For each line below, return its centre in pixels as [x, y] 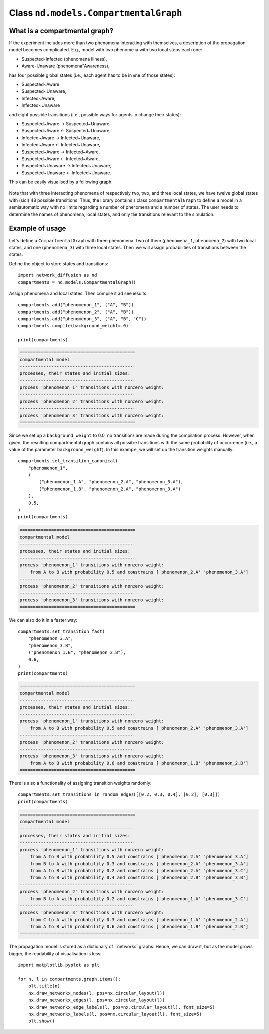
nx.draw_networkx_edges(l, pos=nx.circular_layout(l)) [97, 1000]
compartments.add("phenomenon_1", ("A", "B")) [76, 305]
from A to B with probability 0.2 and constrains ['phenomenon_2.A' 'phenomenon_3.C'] [139, 870]
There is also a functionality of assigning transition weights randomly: [80, 783]
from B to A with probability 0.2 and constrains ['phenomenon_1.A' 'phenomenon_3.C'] [139, 898]
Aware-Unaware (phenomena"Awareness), [66, 66]
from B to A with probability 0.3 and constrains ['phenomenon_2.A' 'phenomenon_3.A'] [139, 863]
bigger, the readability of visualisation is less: [55, 953]
